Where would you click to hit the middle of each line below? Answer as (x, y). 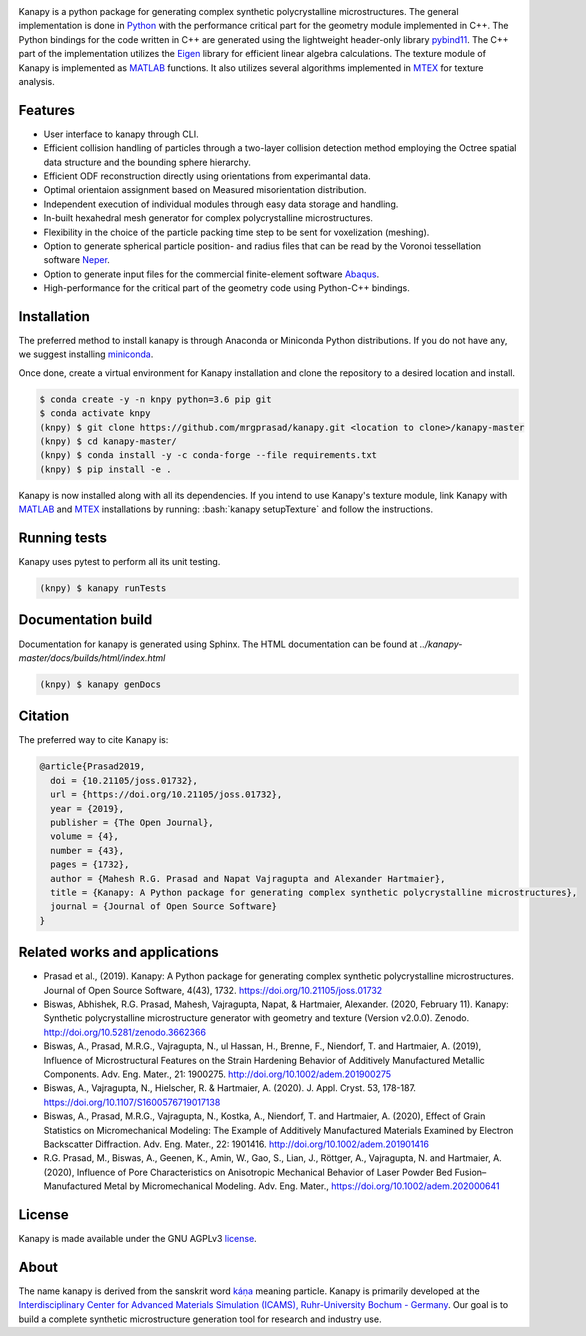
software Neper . (76, 260)
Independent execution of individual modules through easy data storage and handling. (221, 204)
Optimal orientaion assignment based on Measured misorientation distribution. (205, 190)
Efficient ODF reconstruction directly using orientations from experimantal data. (207, 176)
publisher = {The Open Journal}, (132, 822)
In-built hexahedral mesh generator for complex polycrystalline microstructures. (208, 218)
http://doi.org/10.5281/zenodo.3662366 (125, 1032)
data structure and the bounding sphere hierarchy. (147, 162)
